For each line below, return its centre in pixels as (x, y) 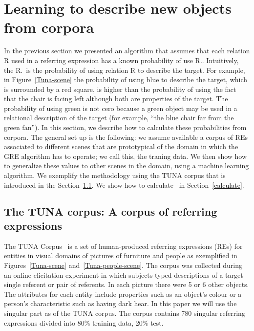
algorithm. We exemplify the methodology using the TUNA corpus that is (115, 175)
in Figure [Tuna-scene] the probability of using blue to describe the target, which (126, 79)
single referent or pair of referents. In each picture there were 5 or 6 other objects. (127, 284)
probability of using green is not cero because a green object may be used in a (121, 108)
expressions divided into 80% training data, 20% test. (84, 322)
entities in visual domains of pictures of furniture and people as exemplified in (121, 255)
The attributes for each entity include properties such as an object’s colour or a (123, 294)
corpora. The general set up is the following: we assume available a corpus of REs (126, 137)
